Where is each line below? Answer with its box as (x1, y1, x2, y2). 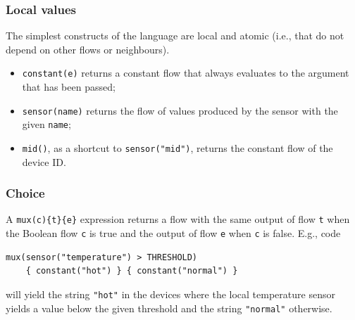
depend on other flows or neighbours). (6, 41, 170, 56)
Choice (6, 184, 45, 202)
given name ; (22, 117, 71, 132)
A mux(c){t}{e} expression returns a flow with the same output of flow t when (6, 212, 350, 226)
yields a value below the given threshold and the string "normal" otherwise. (6, 300, 332, 315)
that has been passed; (22, 79, 116, 94)
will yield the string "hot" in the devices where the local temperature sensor (6, 286, 335, 301)
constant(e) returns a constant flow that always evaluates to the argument (22, 65, 349, 80)
